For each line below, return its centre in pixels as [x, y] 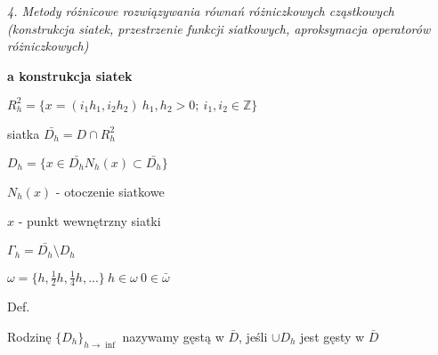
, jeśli [253, 337]
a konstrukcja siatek [70, 75]
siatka [24, 133]
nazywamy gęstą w [173, 337]
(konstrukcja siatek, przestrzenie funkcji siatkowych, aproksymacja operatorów [219, 28]
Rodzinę [29, 337]
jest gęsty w [333, 337]
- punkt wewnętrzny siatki [89, 221]
